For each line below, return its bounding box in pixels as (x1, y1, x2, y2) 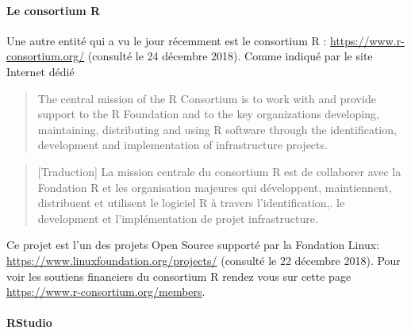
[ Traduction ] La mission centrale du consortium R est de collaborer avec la (37, 163, 401, 179)
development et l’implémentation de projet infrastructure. (37, 209, 318, 226)
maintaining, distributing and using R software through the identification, (37, 121, 397, 137)
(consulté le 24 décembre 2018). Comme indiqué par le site (87, 48, 373, 64)
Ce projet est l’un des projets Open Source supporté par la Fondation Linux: (6, 236, 379, 253)
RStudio (6, 314, 52, 331)
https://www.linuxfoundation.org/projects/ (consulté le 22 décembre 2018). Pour (6, 251, 401, 268)
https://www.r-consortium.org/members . (6, 283, 205, 300)
